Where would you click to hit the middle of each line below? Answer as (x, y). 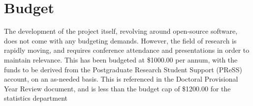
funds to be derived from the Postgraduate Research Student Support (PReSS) (123, 69)
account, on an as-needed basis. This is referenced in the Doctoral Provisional (121, 79)
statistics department (36, 98)
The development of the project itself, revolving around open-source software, (121, 31)
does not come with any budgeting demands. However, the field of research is (120, 40)
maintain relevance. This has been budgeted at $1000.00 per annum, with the (121, 59)
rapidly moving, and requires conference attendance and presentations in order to (127, 50)
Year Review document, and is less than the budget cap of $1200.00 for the (117, 88)
